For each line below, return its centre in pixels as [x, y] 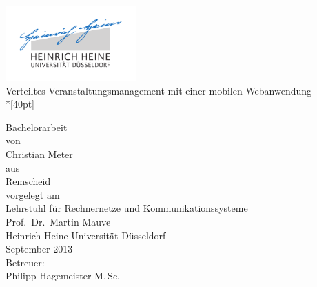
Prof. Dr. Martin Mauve [58, 221]
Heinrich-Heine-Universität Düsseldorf [86, 235]
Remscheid [28, 181]
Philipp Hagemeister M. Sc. [63, 276]
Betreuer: [25, 262]
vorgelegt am [33, 194]
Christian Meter [39, 154]
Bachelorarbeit [37, 127]
